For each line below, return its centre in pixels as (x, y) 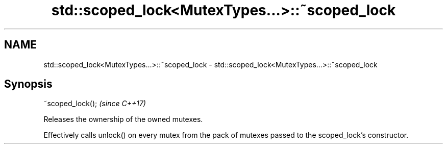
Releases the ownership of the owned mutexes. (123, 119)
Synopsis (28, 84)
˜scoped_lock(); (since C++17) (95, 104)
